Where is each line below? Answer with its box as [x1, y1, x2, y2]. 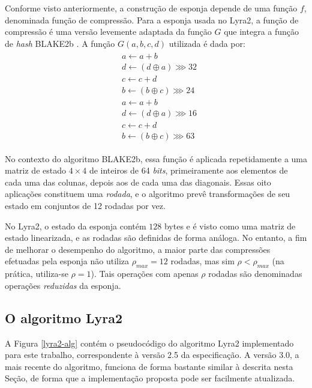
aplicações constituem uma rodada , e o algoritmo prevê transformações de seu [5, 187, 290, 200]
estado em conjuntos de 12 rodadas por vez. [5, 199, 166, 212]
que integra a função [224, 25, 299, 38]
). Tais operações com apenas [91, 267, 199, 280]
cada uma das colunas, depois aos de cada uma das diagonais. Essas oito [5, 175, 271, 188]
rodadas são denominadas [208, 267, 302, 280]
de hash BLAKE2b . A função [5, 37, 115, 49]
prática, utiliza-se [5, 267, 68, 280]
